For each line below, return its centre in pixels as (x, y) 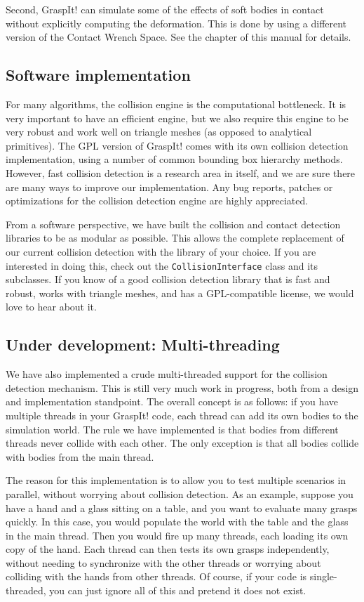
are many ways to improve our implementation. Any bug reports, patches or (169, 187)
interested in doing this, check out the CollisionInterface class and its (162, 265)
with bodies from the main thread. (80, 456)
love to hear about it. (51, 307)
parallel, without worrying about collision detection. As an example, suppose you (180, 493)
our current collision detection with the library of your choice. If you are (161, 251)
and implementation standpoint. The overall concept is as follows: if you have (172, 401)
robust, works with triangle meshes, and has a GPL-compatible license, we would (180, 293)
